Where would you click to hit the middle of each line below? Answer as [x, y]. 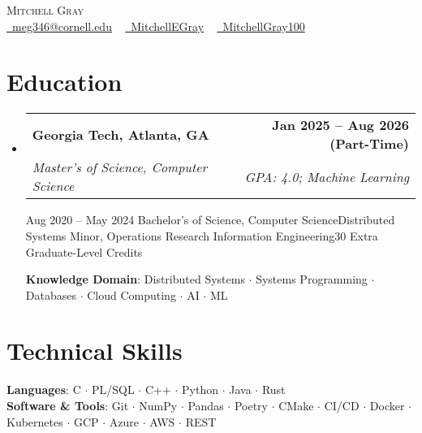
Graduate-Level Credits [84, 251]
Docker [387, 405]
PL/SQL [113, 390]
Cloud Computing [131, 294]
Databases [51, 294]
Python [200, 390]
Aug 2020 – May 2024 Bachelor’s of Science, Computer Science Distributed [210, 220]
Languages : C [44, 390]
